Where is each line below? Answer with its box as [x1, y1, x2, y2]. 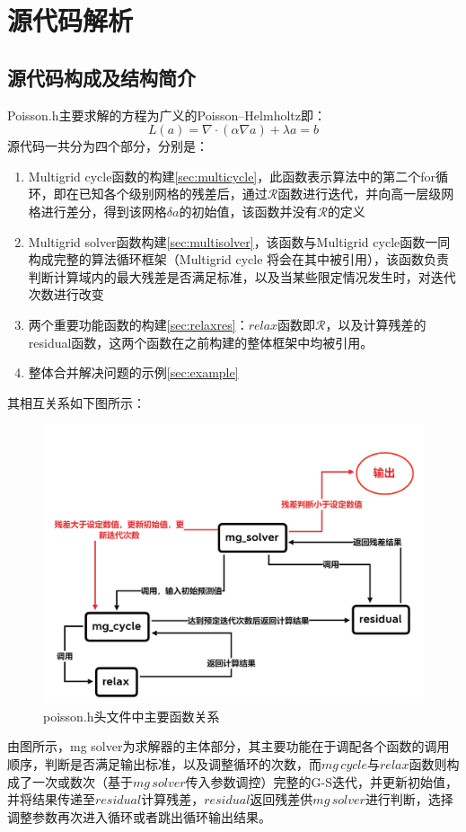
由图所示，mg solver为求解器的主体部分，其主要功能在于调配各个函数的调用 [7, 737, 450, 756]
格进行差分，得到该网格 [28, 201, 167, 220]
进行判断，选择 [365, 790, 453, 809]
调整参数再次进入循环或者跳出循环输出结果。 [7, 807, 271, 826]
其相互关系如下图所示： [7, 393, 145, 412]
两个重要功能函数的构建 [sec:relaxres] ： [28, 314, 249, 333]
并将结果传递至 [7, 790, 95, 809]
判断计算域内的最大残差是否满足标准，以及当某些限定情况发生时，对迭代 [28, 267, 456, 286]
